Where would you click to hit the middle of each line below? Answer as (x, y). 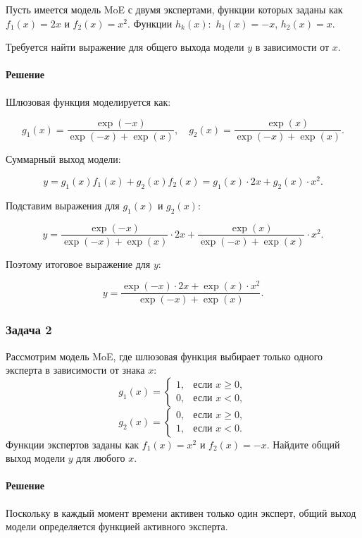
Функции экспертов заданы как (73, 444)
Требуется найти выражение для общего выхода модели (125, 47)
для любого (101, 458)
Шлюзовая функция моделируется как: (88, 101)
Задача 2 (29, 330)
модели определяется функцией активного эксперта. (117, 526)
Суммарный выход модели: (63, 159)
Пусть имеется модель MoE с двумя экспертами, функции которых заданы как (174, 9)
